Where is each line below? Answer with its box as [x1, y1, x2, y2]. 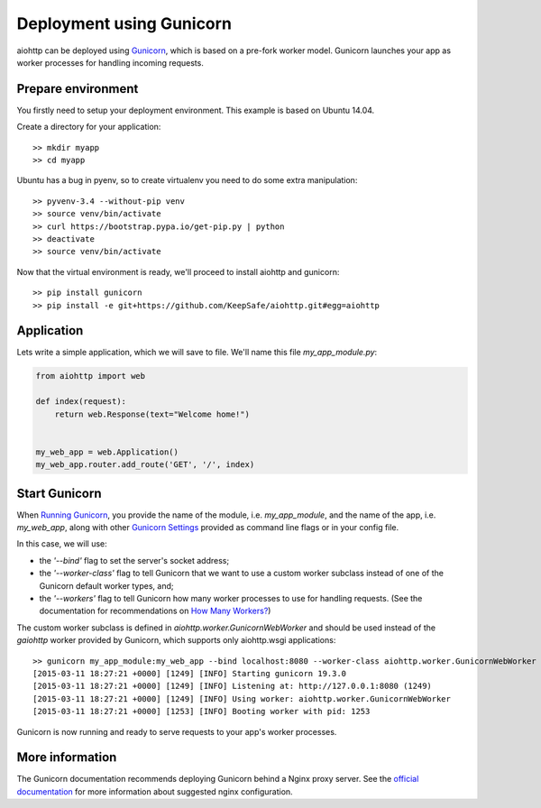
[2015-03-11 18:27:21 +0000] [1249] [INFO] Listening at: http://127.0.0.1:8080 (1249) [32, 681, 433, 692]
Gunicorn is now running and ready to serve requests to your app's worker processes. [16, 726, 337, 737]
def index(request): [35, 397, 126, 407]
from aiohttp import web [35, 371, 146, 381]
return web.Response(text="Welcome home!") [54, 409, 250, 419]
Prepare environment [16, 81, 139, 96]
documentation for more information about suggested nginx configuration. [16, 785, 293, 797]
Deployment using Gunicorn [16, 14, 232, 33]
